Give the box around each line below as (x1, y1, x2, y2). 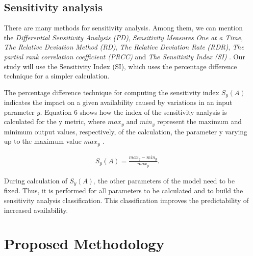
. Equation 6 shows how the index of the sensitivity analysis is (40, 106, 227, 117)
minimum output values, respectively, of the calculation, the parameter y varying (4, 126, 248, 136)
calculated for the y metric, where (4, 116, 105, 127)
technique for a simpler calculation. (4, 71, 110, 81)
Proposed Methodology (4, 233, 165, 254)
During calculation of (4, 175, 68, 185)
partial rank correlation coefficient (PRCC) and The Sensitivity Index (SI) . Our (4, 51, 245, 61)
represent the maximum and (157, 116, 242, 127)
